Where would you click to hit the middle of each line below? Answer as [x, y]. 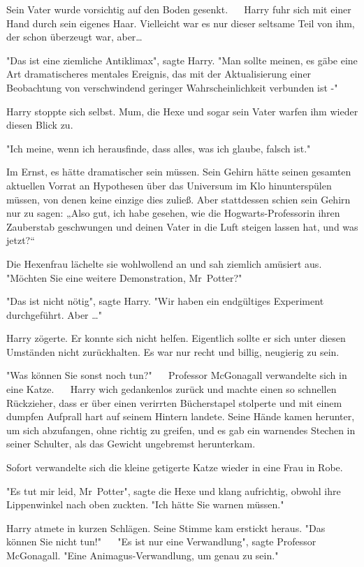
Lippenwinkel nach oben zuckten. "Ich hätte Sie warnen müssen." [145, 504]
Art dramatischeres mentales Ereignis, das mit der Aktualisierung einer [159, 74]
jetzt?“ [21, 240]
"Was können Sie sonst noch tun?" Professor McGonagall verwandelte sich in [177, 375]
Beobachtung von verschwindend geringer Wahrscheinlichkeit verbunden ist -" [172, 87]
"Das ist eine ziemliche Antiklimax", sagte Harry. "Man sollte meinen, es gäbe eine [182, 60]
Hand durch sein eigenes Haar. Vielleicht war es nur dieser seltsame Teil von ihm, [181, 23]
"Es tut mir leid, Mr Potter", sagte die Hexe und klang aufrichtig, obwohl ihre [174, 490]
